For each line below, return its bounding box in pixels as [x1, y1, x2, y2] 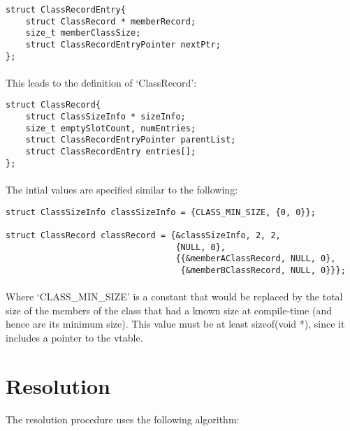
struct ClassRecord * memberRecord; [25, 16, 196, 27]
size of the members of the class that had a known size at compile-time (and [6, 302, 333, 317]
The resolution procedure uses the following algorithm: [6, 412, 240, 427]
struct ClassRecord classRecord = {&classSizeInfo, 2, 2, [6, 230, 281, 240]
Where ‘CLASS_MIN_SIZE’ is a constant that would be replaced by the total [6, 289, 343, 304]
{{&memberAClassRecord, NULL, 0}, [175, 254, 336, 264]
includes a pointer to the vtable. [6, 330, 143, 344]
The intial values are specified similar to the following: [6, 182, 238, 196]
